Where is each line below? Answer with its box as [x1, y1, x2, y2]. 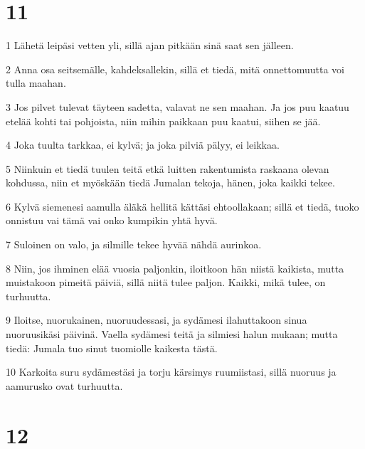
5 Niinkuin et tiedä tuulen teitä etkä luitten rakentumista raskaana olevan [6, 161, 329, 176]
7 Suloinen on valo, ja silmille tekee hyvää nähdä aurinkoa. [6, 237, 262, 252]
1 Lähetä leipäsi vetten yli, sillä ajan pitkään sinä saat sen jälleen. [6, 38, 294, 53]
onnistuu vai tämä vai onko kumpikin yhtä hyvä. [6, 213, 218, 228]
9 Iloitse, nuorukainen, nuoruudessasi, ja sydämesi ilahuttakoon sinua [6, 312, 307, 327]
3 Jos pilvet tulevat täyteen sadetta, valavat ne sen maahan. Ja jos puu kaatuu [6, 99, 349, 114]
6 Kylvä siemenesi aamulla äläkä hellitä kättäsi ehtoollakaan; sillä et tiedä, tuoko [6, 199, 359, 213]
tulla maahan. [6, 75, 66, 90]
